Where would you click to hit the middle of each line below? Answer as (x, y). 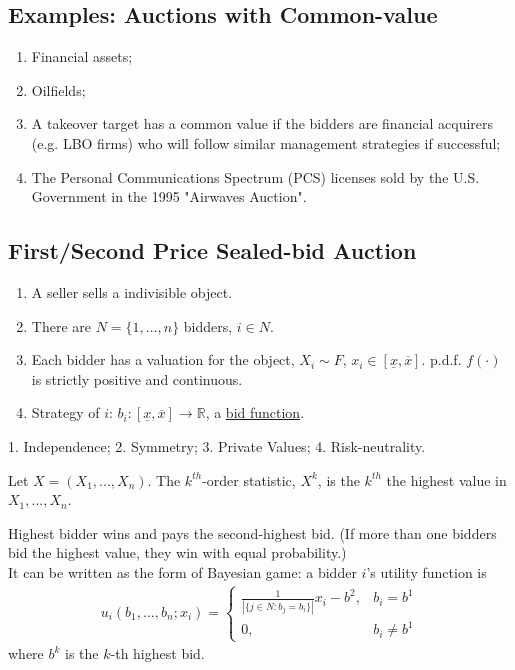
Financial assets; (82, 56)
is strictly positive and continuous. (137, 378)
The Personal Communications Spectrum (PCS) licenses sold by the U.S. (255, 176)
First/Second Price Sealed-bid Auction (212, 250)
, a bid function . (255, 412)
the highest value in (446, 479)
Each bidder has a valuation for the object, (163, 359)
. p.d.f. (441, 359)
